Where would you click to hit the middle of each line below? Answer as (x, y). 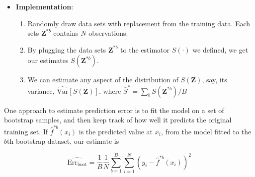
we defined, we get (220, 49)
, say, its (214, 80)
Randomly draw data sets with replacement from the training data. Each (139, 23)
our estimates (48, 60)
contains (66, 33)
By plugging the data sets (67, 49)
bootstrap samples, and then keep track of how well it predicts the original (118, 120)
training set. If (26, 131)
